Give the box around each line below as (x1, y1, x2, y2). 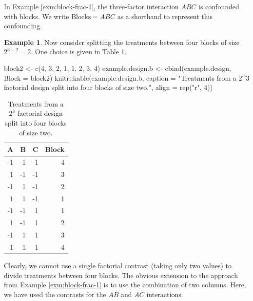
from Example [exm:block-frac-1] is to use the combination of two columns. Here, (4, 279, 246, 290)
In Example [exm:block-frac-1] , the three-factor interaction (4, 1, 179, 11)
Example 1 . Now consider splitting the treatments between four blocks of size (4, 37, 239, 47)
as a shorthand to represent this (117, 11, 213, 21)
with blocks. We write (4, 11, 69, 21)
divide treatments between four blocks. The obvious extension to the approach (4, 270, 238, 280)
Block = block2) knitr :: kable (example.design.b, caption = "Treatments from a (4, 72, 236, 83)
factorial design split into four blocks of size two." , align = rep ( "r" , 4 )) (4, 82, 213, 92)
